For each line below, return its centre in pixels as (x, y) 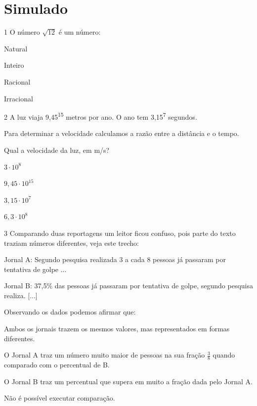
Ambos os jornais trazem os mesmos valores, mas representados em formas (117, 329)
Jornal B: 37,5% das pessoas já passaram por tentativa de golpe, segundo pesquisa (129, 286)
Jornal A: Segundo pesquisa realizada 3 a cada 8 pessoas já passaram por (115, 259)
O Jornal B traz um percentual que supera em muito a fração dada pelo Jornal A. (128, 381)
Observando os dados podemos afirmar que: (70, 312)
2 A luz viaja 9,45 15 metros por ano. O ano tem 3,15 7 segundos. (101, 116)
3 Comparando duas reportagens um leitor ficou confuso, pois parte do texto (120, 233)
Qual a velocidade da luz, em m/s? (57, 150)
